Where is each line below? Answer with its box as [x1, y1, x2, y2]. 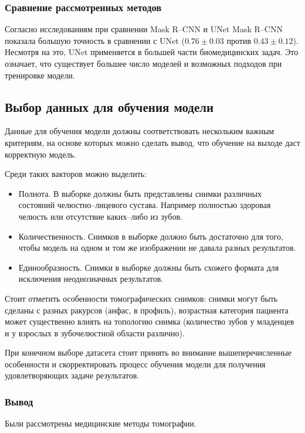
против [226, 34, 252, 46]
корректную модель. [5, 148, 76, 160]
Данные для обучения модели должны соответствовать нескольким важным [5, 125, 274, 137]
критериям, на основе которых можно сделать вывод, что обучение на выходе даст [5, 136, 300, 148]
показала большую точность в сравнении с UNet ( [5, 34, 185, 46]
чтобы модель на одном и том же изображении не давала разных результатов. [18, 241, 296, 254]
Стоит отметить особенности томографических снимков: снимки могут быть [5, 292, 278, 304]
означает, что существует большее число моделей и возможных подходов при [5, 57, 282, 69]
